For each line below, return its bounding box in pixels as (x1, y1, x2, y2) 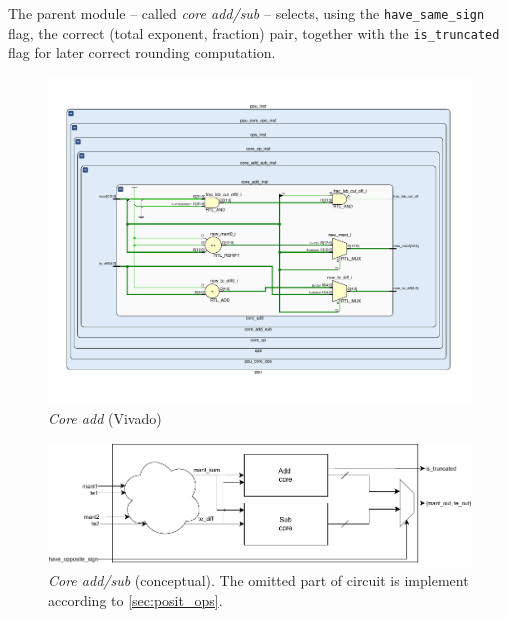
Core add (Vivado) (48, 408, 162, 429)
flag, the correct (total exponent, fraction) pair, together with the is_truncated (8, 22, 500, 43)
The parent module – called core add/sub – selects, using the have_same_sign (8, 3, 485, 23)
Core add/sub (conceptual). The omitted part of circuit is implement (48, 570, 469, 591)
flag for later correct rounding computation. (8, 42, 276, 63)
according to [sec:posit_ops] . (48, 589, 223, 610)
